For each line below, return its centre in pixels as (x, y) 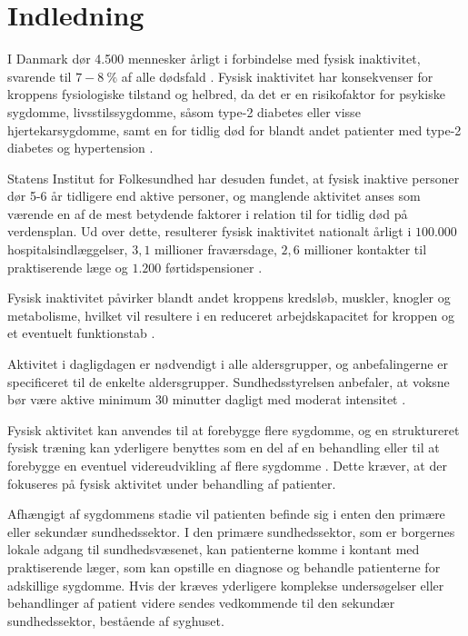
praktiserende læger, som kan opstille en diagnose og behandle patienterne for (224, 566)
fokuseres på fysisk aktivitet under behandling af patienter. (172, 483)
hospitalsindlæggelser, (68, 249)
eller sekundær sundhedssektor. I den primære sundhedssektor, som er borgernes (231, 531)
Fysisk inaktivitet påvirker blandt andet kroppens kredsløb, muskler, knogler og (229, 298)
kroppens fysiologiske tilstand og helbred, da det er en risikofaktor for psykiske (226, 94)
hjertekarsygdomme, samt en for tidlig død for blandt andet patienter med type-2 (234, 129)
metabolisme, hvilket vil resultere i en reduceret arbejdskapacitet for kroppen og (231, 315)
